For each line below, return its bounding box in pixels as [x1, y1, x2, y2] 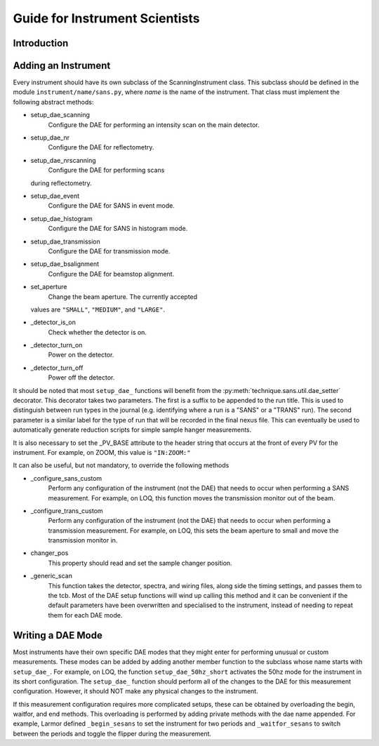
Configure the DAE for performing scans [48, 166, 165, 175]
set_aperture [30, 283, 67, 291]
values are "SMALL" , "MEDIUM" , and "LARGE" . [30, 305, 165, 314]
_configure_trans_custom [30, 506, 103, 515]
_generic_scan [30, 572, 73, 580]
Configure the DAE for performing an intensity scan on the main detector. [48, 120, 260, 129]
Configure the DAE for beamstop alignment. [48, 269, 175, 278]
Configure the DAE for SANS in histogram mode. [48, 225, 188, 233]
